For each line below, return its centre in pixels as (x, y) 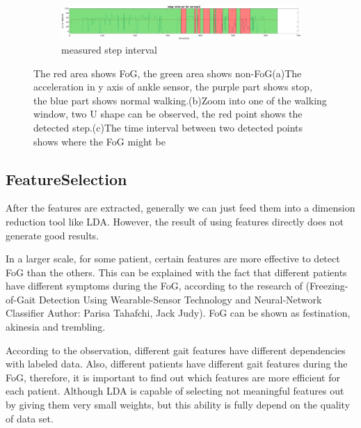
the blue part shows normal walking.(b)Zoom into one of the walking (180, 100)
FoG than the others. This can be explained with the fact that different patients (176, 272)
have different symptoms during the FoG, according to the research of (154, 286)
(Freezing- (327, 286)
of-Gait (21, 299)
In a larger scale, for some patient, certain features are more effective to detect (173, 259)
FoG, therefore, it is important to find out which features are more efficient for (173, 377)
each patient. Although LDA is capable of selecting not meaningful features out (175, 391)
